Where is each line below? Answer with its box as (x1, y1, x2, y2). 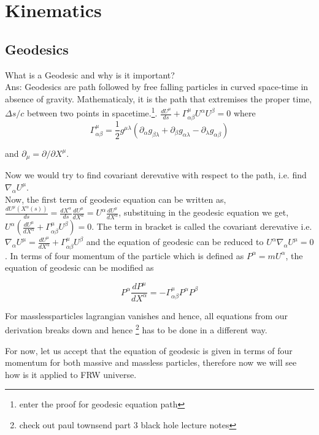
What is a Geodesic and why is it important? (5, 68, 175, 81)
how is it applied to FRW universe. (5, 368, 137, 380)
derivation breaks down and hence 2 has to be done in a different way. (5, 322, 267, 336)
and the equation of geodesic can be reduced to (86, 235, 264, 248)
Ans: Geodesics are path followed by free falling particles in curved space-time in (5, 80, 309, 93)
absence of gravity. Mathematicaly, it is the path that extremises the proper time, (5, 92, 312, 105)
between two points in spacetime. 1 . (26, 105, 158, 119)
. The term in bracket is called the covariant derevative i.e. (91, 220, 312, 233)
